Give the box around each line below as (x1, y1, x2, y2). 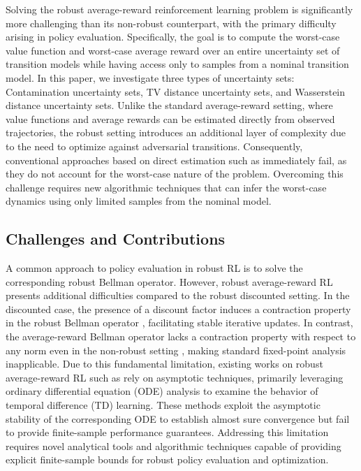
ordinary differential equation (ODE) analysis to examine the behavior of (6, 384, 318, 398)
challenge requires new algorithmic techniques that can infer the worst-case (6, 180, 327, 194)
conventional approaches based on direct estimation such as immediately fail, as (6, 152, 347, 167)
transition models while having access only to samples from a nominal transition (6, 57, 349, 71)
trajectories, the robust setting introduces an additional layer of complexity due (6, 125, 346, 140)
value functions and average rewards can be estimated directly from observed (6, 111, 335, 126)
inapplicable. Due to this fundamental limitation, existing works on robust (6, 356, 323, 371)
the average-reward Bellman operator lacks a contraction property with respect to (6, 329, 356, 344)
